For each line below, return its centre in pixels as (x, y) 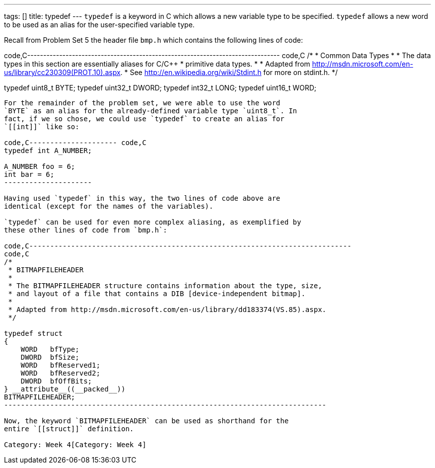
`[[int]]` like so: (42, 127)
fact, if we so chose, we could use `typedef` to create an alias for (144, 119)
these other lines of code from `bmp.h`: (86, 230)
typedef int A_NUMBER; (48, 151)
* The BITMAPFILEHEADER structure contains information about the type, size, (165, 286)
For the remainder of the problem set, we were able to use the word (142, 103)
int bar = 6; (29, 174)
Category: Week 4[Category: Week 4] (75, 445)
